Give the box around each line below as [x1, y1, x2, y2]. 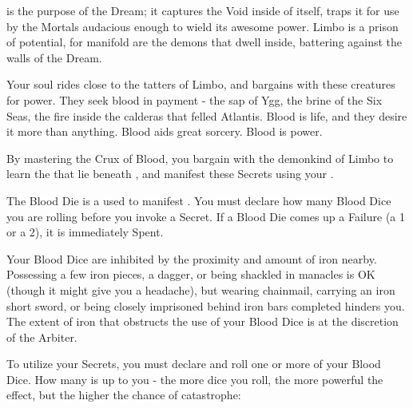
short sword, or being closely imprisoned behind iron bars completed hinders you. [6, 297, 405, 314]
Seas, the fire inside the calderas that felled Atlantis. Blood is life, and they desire [6, 107, 407, 124]
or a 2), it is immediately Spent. [6, 224, 164, 240]
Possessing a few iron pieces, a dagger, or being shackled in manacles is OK [6, 266, 375, 283]
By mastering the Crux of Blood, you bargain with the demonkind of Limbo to [6, 149, 394, 166]
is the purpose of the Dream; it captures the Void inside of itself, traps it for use [6, 2, 399, 18]
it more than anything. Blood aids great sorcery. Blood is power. [6, 123, 323, 140]
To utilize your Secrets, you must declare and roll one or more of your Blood [6, 355, 381, 372]
